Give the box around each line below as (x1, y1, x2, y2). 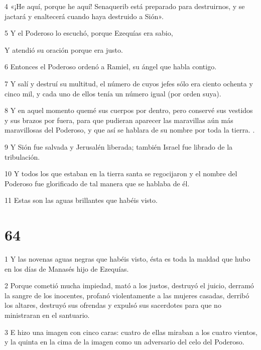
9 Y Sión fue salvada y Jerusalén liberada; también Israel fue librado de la (5, 141, 233, 152)
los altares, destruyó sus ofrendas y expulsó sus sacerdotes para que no (5, 300, 221, 310)
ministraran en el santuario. (5, 310, 90, 320)
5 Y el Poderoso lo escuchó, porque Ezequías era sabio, (5, 28, 173, 38)
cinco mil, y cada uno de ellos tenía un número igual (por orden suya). (5, 88, 221, 98)
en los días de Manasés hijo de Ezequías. (5, 263, 129, 274)
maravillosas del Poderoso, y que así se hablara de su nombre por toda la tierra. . (5, 125, 255, 135)
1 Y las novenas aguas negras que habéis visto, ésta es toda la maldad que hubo (5, 254, 250, 264)
